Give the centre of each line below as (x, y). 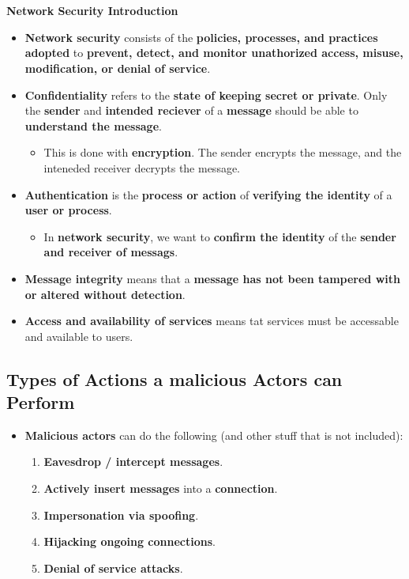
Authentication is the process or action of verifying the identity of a (208, 194)
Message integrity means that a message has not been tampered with (212, 278)
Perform (41, 402)
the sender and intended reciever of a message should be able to (191, 110)
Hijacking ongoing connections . (129, 541)
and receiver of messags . (111, 252)
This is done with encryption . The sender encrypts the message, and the (223, 152)
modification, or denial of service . (118, 68)
